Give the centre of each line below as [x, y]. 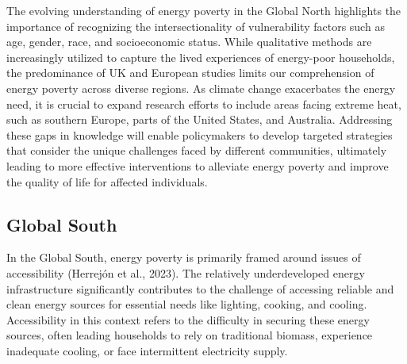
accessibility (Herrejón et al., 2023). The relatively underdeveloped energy [186, 272]
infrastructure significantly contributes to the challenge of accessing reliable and [200, 288]
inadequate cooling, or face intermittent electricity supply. [147, 350]
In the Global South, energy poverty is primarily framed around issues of [184, 257]
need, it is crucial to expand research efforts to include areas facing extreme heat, [204, 103]
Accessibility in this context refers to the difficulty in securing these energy [188, 319]
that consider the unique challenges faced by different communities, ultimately [197, 150]
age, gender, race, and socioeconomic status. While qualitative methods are [189, 42]
